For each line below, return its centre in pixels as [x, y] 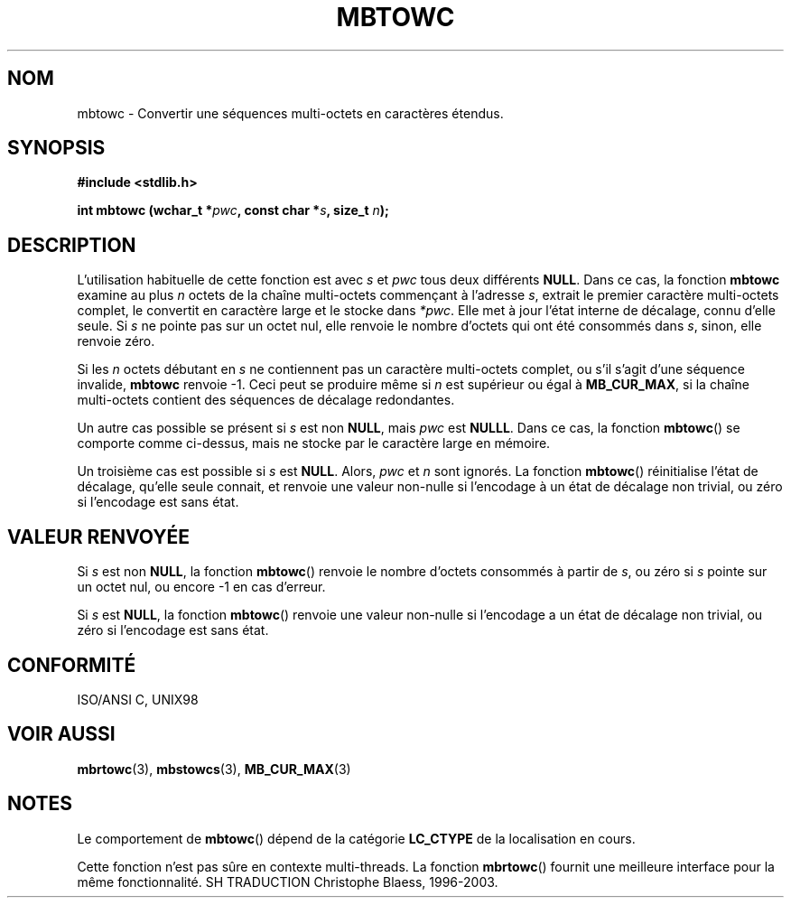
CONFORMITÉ [72, 665]
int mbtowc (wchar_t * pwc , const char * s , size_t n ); [233, 210]
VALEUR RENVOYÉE [98, 536]
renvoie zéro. [116, 341]
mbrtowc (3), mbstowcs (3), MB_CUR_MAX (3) [214, 769]
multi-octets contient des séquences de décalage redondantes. [266, 400]
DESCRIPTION [72, 245]
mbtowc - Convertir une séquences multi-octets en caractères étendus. [290, 113]
